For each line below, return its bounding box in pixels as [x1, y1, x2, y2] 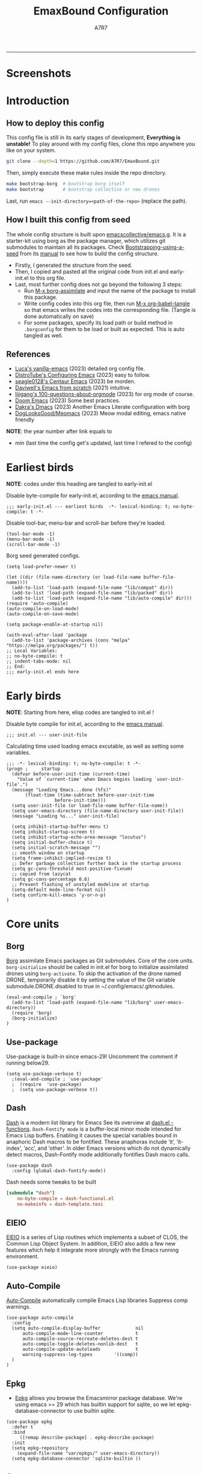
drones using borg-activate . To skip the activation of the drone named [6, 970, 182, 977]
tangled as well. [23, 332, 63, 339]
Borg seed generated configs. [6, 552, 81, 560]
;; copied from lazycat [11, 871, 71, 877]
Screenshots [6, 67, 72, 81]
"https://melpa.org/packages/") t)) [6, 643, 98, 649]
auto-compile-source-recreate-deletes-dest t [22, 1336, 138, 1342]
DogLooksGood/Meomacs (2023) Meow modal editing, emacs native [14, 410, 186, 417]
